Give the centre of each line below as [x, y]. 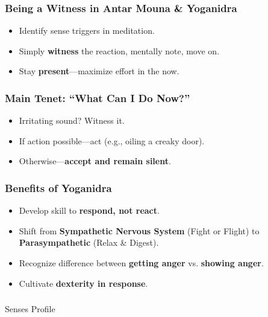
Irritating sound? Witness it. [72, 120]
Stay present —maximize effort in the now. [99, 71]
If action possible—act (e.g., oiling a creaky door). [112, 140]
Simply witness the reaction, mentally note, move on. [119, 50]
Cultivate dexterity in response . [83, 283]
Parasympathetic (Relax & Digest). [89, 242]
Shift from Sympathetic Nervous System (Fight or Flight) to [139, 230]
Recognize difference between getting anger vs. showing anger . [141, 263]
